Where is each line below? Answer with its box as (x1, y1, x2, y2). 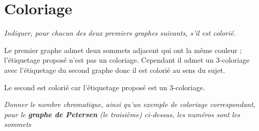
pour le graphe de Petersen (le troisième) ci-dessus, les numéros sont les (4, 109, 240, 119)
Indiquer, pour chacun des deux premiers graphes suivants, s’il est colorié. (4, 28, 236, 38)
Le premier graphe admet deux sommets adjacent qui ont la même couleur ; (4, 44, 242, 55)
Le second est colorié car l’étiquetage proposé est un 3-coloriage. (4, 82, 205, 92)
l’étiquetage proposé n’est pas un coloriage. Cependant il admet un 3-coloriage (4, 55, 250, 65)
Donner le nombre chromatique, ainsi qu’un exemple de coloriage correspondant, (4, 99, 255, 110)
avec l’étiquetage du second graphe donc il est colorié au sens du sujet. (4, 64, 225, 75)
